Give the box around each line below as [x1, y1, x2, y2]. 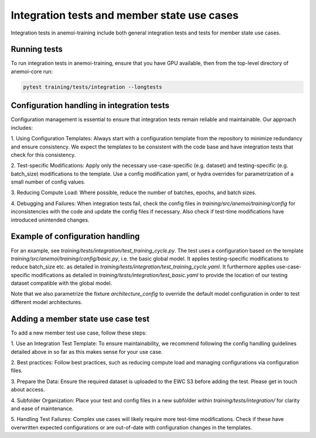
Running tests [11, 44, 63, 54]
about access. [11, 386, 45, 393]
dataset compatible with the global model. [11, 280, 112, 287]
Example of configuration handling [11, 232, 140, 242]
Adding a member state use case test [11, 313, 150, 324]
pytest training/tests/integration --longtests [23, 84, 162, 90]
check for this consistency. [11, 151, 76, 158]
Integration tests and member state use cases [11, 9, 239, 22]
